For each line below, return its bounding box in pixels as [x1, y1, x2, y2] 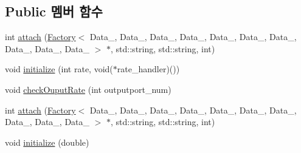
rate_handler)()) [117, 63, 180, 75]
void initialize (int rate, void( [5, 63, 113, 75]
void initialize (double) [5, 135, 89, 148]
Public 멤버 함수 [5, 2, 103, 21]
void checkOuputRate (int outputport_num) [5, 83, 171, 95]
